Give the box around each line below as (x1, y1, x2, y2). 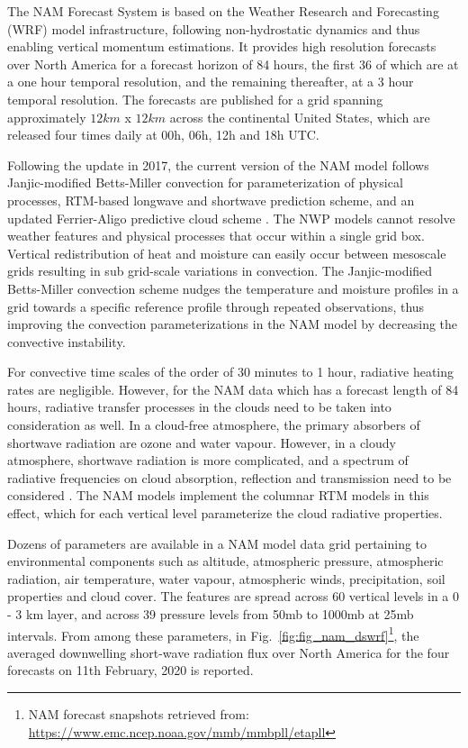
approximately (7, 107, 86, 126)
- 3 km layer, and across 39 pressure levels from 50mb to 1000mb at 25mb (7, 605, 414, 623)
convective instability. (7, 332, 126, 351)
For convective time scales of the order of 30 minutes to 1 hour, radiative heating (7, 362, 454, 381)
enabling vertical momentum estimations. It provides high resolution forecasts (7, 37, 436, 56)
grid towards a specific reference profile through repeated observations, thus (7, 296, 425, 315)
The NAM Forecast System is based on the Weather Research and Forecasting (7, 2, 439, 20)
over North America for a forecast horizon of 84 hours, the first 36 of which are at (7, 54, 459, 73)
